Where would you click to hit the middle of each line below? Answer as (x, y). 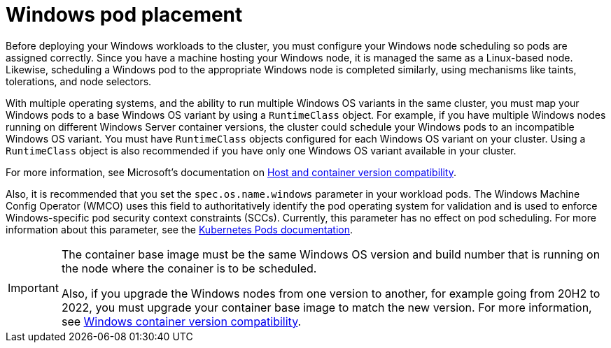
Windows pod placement (124, 15)
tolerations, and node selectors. (79, 81)
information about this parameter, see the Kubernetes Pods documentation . (180, 229)
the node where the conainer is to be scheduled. (189, 268)
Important (33, 288)
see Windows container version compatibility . (181, 321)
